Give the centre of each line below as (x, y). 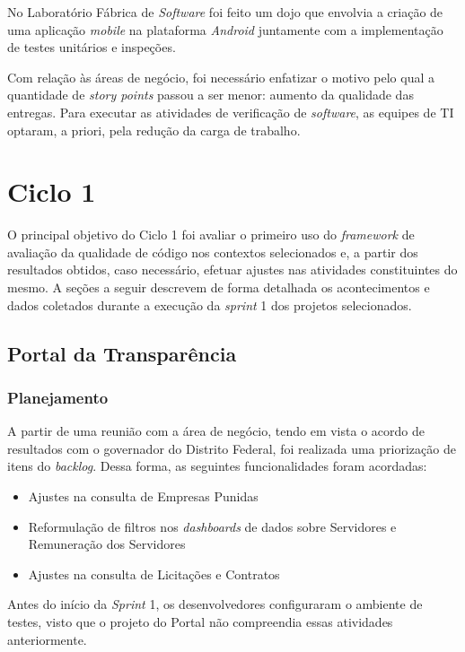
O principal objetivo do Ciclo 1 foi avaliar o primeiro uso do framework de (211, 235)
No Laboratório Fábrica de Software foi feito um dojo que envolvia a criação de (225, 12)
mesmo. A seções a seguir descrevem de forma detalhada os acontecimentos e (219, 287)
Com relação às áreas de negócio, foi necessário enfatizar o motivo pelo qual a (221, 77)
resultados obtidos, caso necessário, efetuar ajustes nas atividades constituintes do (232, 269)
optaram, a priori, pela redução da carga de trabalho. (154, 130)
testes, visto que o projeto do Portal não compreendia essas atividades (200, 622)
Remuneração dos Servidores (107, 544)
